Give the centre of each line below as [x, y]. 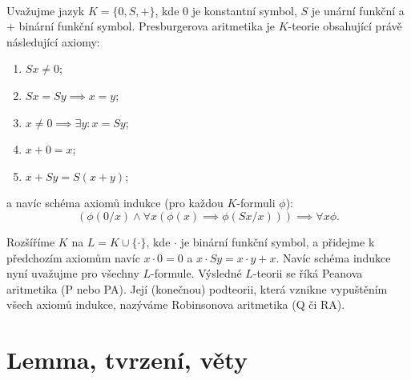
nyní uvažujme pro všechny [73, 273]
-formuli [256, 203]
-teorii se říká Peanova [308, 273]
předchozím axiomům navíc [73, 257]
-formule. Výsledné [196, 273]
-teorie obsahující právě [345, 26]
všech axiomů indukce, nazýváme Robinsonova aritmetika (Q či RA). [176, 304]
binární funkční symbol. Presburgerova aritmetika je [147, 26]
